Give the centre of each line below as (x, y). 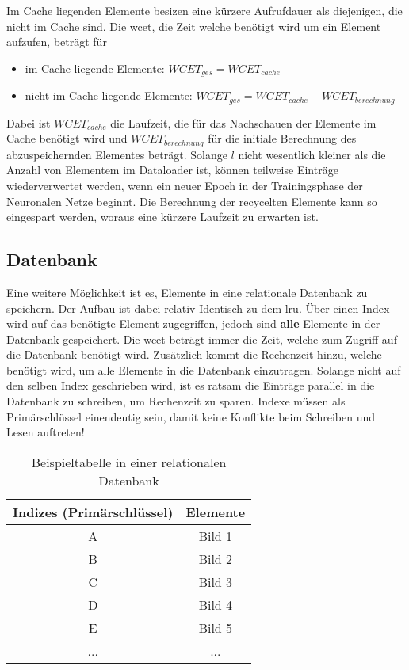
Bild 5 (216, 627)
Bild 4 (216, 604)
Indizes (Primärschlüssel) (93, 512)
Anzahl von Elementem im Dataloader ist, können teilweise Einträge (172, 170)
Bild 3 (216, 581)
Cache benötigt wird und (67, 138)
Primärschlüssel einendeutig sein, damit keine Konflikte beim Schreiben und (191, 416)
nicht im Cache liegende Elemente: (109, 95)
